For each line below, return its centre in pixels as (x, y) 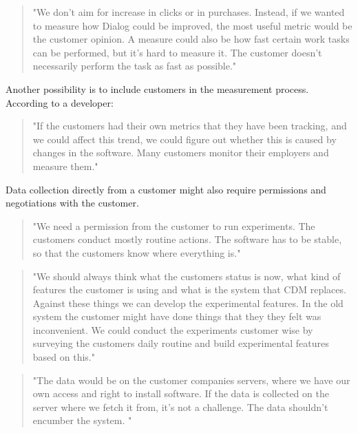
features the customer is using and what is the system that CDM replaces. (189, 289)
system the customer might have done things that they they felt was (177, 316)
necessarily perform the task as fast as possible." (135, 66)
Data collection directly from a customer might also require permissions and (166, 189)
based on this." (64, 357)
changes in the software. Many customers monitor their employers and (181, 152)
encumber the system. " (82, 420)
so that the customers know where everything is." (137, 252)
